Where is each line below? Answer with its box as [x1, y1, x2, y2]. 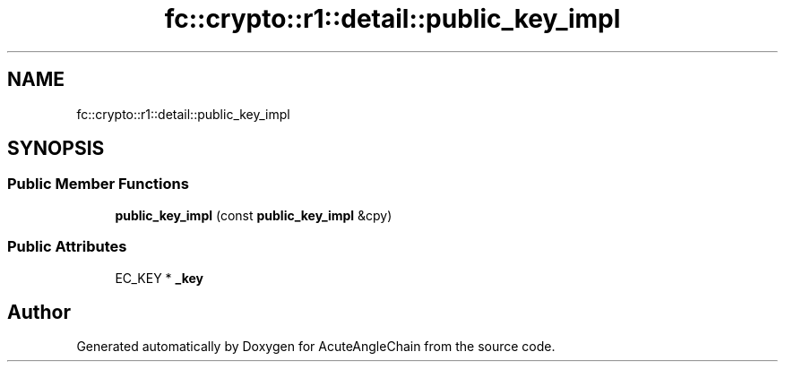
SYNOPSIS [7, 137, 105, 160]
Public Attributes [7, 237, 127, 256]
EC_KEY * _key [115, 270, 204, 286]
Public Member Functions [7, 175, 189, 193]
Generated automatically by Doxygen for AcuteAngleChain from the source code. [76, 339, 556, 355]
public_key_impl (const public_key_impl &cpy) [115, 207, 392, 223]
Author [7, 300, 71, 323]
